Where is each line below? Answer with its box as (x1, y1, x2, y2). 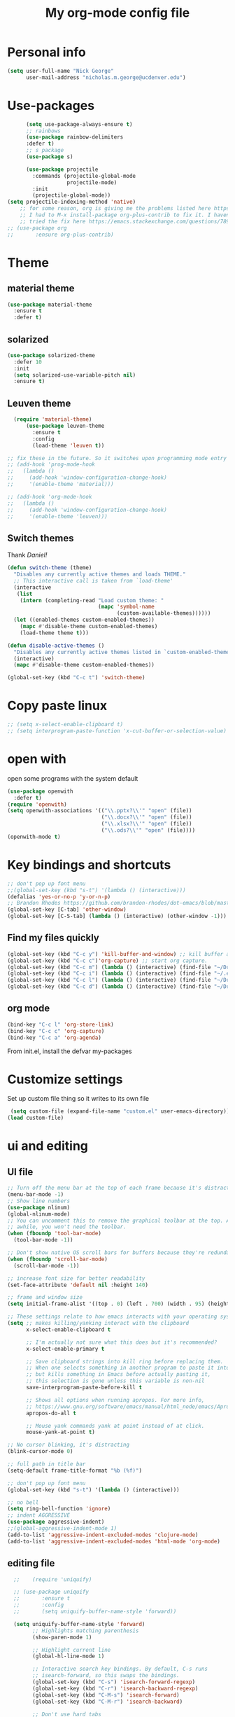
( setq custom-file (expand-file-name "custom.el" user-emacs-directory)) (10, 1108, 230, 1115)
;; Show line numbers (7, 1197, 71, 1204)
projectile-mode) (66, 179, 117, 186)
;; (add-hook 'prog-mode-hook (7, 461, 96, 468)
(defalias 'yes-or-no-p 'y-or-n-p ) (7, 893, 111, 901)
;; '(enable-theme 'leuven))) (7, 513, 108, 520)
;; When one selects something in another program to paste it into (25, 1364, 230, 1372)
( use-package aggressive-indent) (7, 1518, 105, 1526)
